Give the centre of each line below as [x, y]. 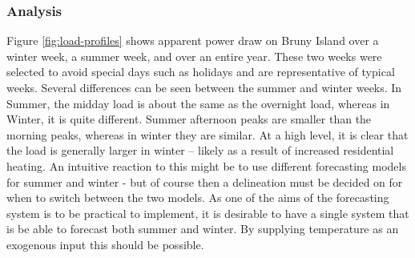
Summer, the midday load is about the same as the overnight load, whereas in [198, 103]
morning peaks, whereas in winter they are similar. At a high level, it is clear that [207, 134]
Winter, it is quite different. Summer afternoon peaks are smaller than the [189, 119]
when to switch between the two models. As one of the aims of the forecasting [198, 198]
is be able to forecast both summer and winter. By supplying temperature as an [203, 229]
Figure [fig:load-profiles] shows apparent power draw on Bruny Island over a [193, 40]
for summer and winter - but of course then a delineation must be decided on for [205, 181]
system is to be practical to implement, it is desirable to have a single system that [208, 213]
